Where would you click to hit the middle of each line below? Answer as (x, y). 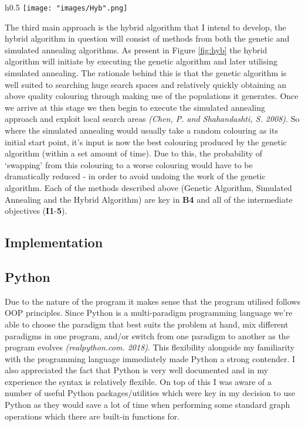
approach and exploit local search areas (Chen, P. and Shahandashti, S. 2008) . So (152, 119)
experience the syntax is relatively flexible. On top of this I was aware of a (138, 381)
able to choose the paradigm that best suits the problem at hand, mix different (147, 324)
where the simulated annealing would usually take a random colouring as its (141, 130)
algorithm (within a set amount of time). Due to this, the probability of (134, 153)
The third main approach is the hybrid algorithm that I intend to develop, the (145, 27)
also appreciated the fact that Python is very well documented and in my (137, 370)
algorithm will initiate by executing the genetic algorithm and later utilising (141, 61)
